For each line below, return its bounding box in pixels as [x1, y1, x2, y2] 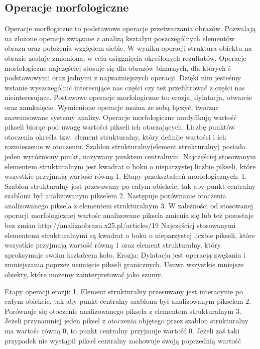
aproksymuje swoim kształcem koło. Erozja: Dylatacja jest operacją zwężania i [5, 249, 245, 260]
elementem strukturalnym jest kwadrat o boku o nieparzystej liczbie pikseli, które [5, 161, 256, 171]
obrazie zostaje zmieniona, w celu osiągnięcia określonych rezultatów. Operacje [5, 52, 246, 63]
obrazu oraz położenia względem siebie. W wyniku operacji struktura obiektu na [5, 43, 252, 53]
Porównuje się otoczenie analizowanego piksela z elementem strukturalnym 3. [5, 305, 241, 316]
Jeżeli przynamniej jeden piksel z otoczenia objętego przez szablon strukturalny [5, 315, 248, 326]
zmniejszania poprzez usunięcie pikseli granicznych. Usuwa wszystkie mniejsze [5, 259, 244, 270]
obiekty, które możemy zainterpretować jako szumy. [5, 269, 163, 280]
